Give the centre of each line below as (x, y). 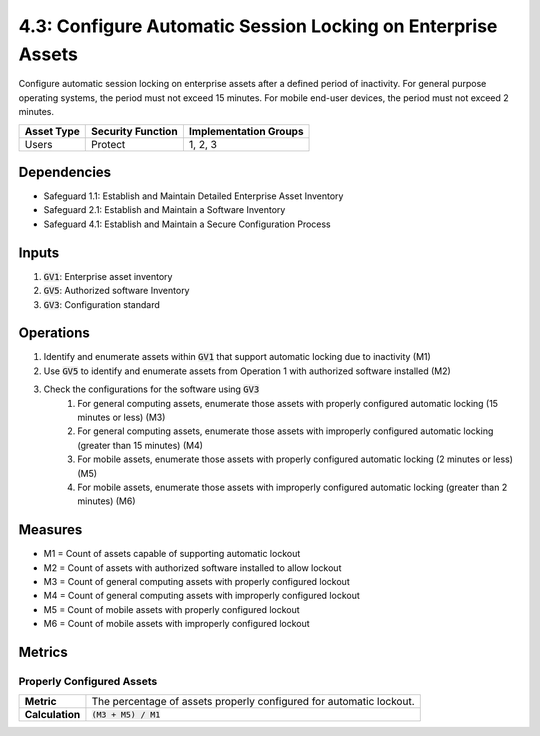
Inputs (39, 252)
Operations (54, 333)
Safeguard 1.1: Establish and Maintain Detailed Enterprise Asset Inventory (193, 196)
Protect (108, 144)
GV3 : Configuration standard (101, 304)
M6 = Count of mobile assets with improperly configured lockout (176, 624)
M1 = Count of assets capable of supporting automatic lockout (172, 554)
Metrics (43, 651)
